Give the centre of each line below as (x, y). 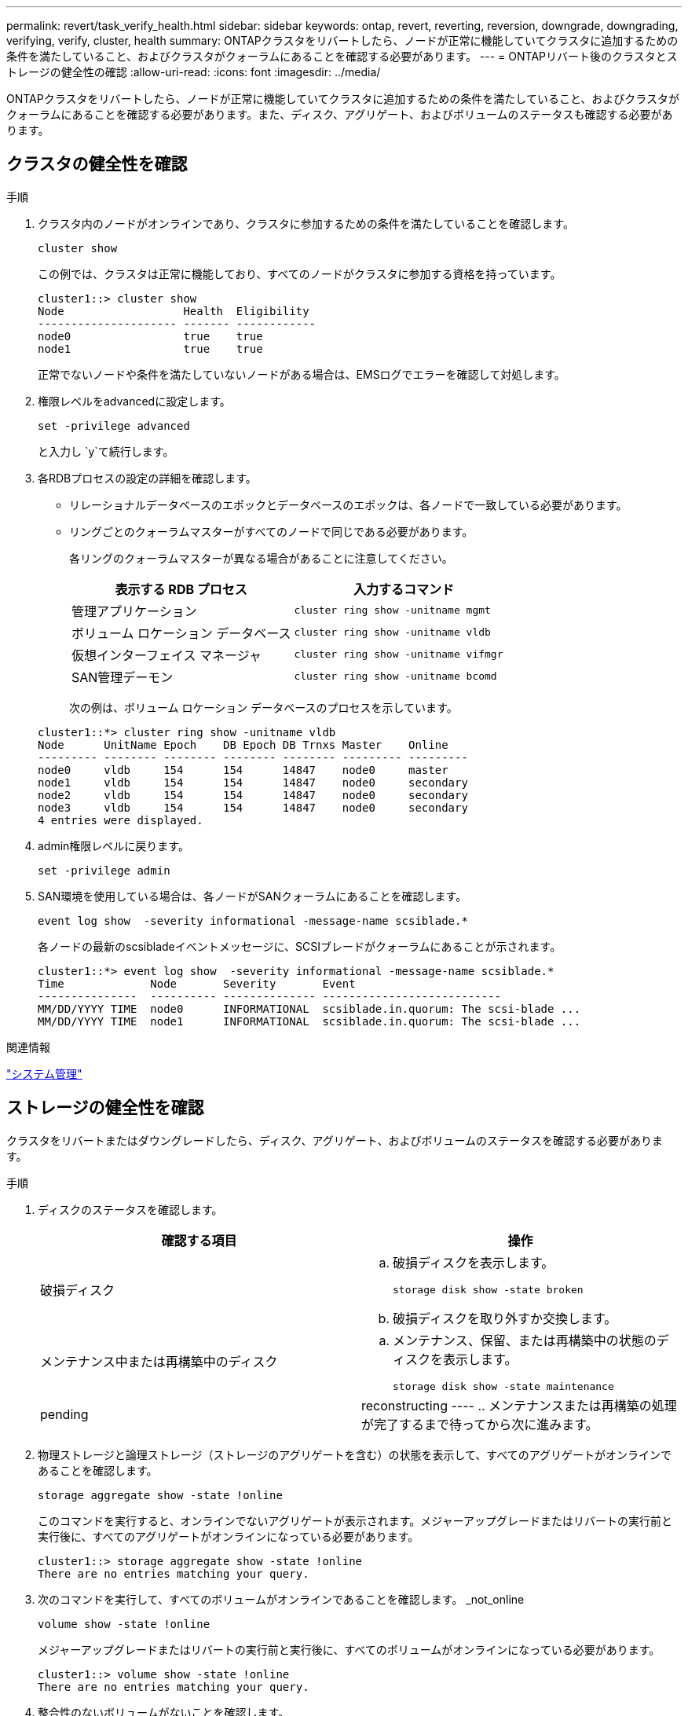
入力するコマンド (404, 589)
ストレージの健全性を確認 (105, 1108)
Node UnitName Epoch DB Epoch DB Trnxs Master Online (243, 744)
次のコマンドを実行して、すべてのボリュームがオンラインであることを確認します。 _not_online (281, 1599)
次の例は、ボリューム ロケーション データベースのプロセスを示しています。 (263, 707)
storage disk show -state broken (488, 1289)
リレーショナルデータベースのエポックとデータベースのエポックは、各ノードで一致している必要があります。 (348, 504)
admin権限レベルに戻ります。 (113, 845)
